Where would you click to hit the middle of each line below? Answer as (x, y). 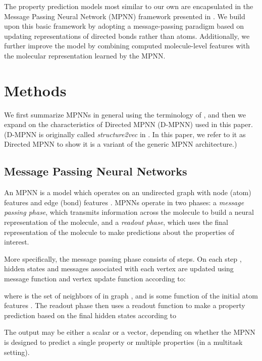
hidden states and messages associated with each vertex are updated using (119, 268)
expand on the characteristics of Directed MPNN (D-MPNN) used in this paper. (128, 124)
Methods (35, 90)
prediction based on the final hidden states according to (90, 315)
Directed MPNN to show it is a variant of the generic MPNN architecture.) (121, 144)
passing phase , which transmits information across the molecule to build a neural (129, 212)
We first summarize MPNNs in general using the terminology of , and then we (125, 114)
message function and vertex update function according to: (95, 279)
